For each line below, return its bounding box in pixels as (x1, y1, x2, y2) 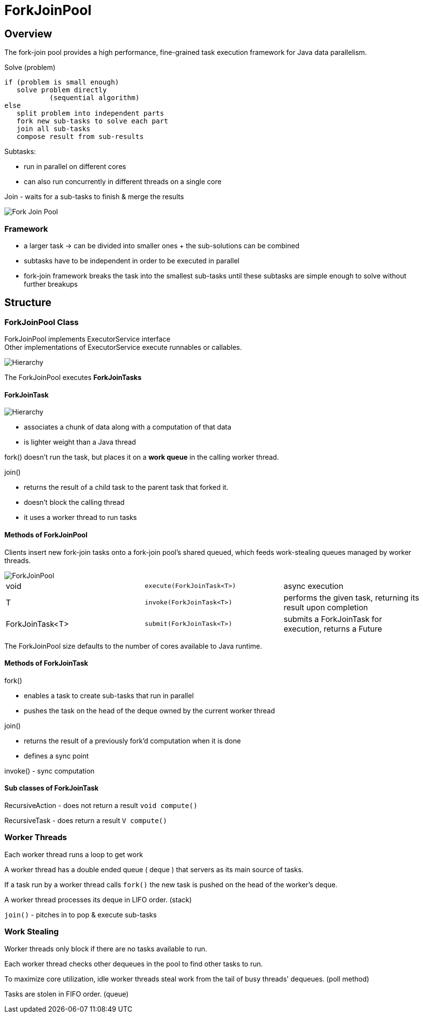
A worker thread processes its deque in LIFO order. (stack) (4, 895, 192, 904)
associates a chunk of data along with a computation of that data (24, 423, 232, 431)
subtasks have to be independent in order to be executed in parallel (24, 256, 239, 265)
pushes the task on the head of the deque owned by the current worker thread (24, 706, 275, 715)
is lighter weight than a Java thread (24, 438, 136, 447)
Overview (4, 27, 52, 40)
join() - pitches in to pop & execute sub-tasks (4, 910, 157, 919)
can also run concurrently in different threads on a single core (24, 177, 221, 186)
